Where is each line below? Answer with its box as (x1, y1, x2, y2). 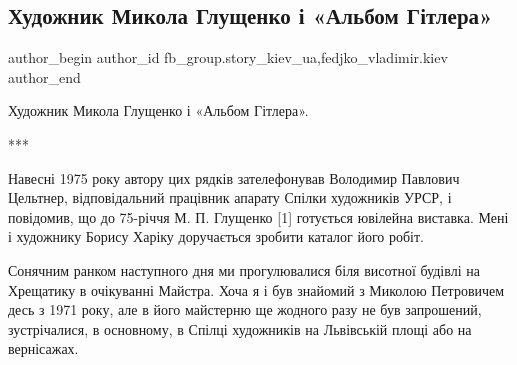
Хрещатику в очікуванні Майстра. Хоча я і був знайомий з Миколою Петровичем (8, 279, 505, 300)
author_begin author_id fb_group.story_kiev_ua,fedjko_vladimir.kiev (8, 47, 448, 68)
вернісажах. (8, 338, 79, 359)
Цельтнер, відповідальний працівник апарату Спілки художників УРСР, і (8, 187, 452, 208)
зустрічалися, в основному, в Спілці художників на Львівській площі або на (8, 318, 472, 339)
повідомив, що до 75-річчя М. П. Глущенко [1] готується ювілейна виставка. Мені (8, 206, 509, 227)
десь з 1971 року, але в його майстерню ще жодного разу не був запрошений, (8, 299, 482, 320)
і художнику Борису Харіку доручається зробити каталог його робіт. (8, 226, 425, 247)
